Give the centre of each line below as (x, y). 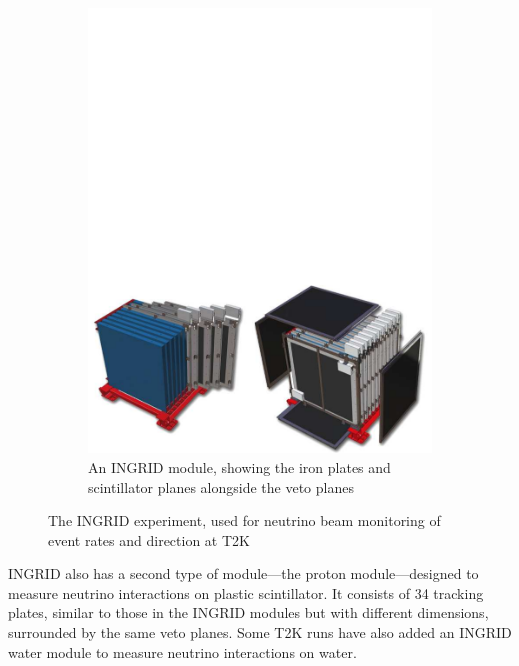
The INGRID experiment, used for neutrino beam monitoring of (244, 520)
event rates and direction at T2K (149, 539)
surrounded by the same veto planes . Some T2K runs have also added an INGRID (260, 632)
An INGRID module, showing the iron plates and (239, 466)
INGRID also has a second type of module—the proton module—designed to (243, 573)
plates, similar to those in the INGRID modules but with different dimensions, (248, 612)
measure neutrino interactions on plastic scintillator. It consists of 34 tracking (246, 592)
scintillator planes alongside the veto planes (221, 486)
